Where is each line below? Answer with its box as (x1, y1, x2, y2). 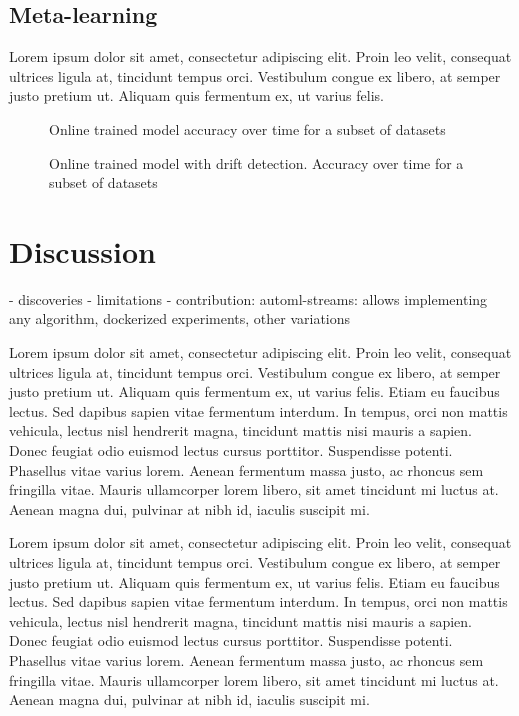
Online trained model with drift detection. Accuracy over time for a (49, 152, 464, 173)
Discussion (9, 230, 156, 271)
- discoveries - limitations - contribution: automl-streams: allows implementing (9, 288, 488, 309)
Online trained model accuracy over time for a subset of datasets (49, 118, 446, 139)
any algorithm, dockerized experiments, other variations (9, 308, 351, 329)
